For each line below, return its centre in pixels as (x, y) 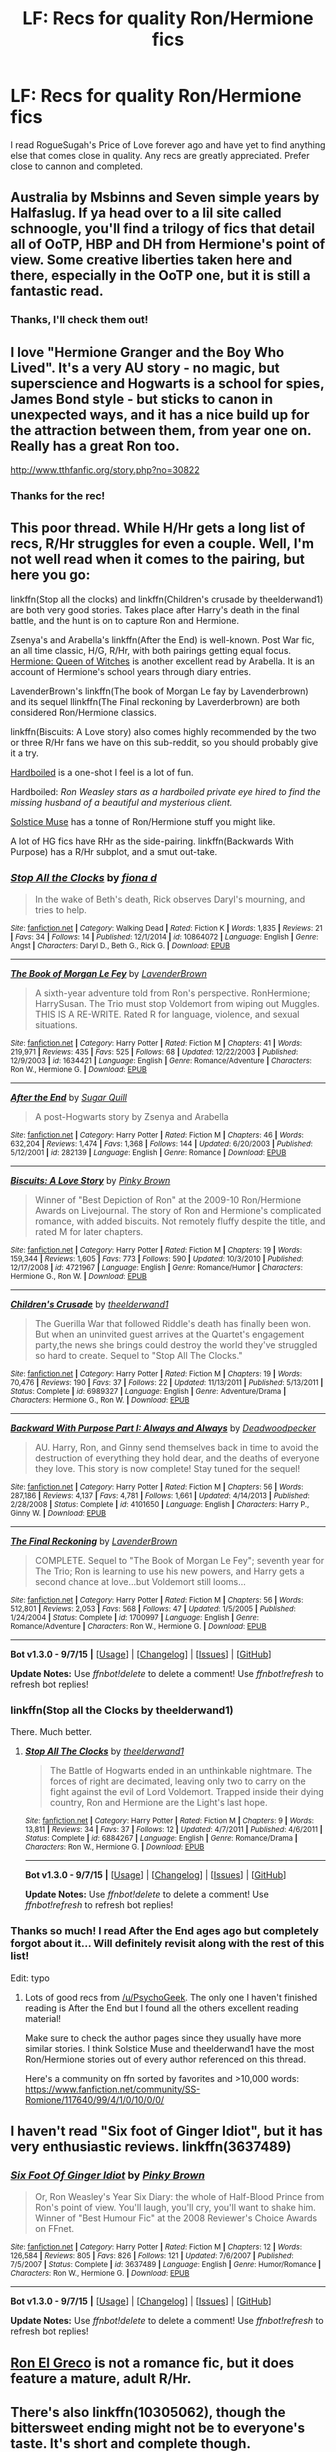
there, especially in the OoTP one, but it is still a (160, 275)
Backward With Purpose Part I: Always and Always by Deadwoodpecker (163, 1428)
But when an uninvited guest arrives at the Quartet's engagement (169, 1334)
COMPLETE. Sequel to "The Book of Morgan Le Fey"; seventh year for (179, 1561)
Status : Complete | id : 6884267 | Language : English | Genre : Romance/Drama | (161, 1838)
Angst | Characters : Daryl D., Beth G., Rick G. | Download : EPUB (120, 946)
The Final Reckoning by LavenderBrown (94, 1541)
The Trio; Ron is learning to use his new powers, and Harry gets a (169, 1571)
